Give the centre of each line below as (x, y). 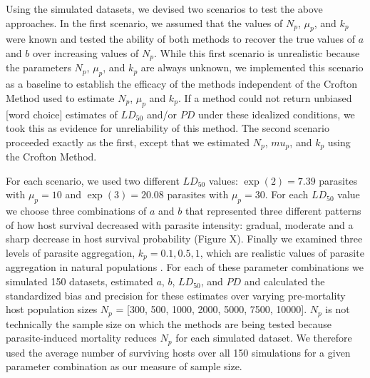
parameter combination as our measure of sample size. (124, 366)
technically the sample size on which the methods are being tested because (169, 323)
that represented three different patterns (273, 211)
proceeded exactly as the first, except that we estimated (128, 142)
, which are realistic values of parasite (282, 253)
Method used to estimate (60, 97)
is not (338, 309)
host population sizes (52, 309)
